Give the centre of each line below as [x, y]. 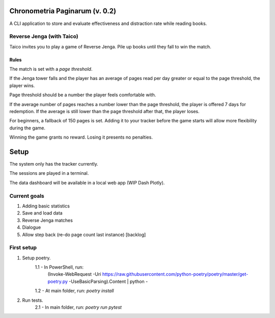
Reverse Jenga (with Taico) [44, 37]
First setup [23, 248]
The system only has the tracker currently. [54, 164]
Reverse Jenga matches [48, 220]
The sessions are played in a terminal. [49, 173]
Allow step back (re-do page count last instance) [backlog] [84, 234]
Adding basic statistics [46, 206]
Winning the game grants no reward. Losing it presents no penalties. [81, 137]
